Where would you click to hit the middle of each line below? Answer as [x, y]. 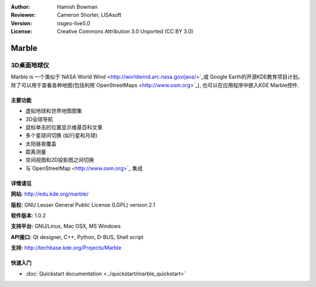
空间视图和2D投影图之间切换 [60, 160]
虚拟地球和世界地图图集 [54, 111]
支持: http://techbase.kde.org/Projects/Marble [66, 248]
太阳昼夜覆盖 [41, 143]
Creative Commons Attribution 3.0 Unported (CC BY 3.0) [125, 32]
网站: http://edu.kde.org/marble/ [50, 194]
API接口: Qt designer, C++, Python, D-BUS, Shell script [77, 237]
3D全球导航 [39, 119]
